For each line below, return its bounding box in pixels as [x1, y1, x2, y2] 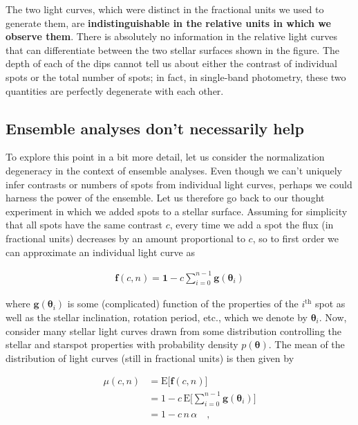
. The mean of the [268, 337, 345, 352]
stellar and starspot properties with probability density [6, 337, 238, 352]
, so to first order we [252, 230, 339, 245]
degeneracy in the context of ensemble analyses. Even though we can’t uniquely [6, 163, 342, 177]
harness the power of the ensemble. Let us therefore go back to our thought [6, 190, 325, 205]
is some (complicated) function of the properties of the [67, 296, 299, 311]
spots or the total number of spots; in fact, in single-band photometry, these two [6, 69, 346, 84]
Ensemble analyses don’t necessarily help [6, 117, 304, 138]
